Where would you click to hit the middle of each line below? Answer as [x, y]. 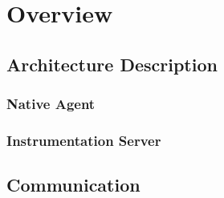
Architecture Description [112, 64]
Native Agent [51, 104]
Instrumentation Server [84, 140]
